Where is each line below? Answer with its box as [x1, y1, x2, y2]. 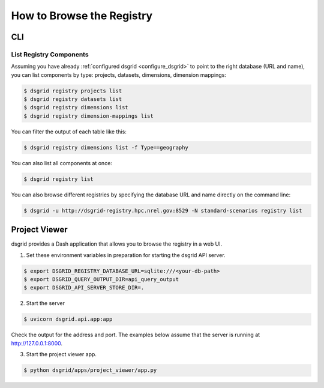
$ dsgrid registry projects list [23, 87, 122, 94]
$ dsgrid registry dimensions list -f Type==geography [23, 144, 188, 151]
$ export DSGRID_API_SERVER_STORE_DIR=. [23, 284, 144, 291]
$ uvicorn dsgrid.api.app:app [23, 316, 113, 323]
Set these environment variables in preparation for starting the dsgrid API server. [26, 251, 226, 258]
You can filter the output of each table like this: [11, 128, 127, 135]
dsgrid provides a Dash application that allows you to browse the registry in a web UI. [11, 240, 223, 247]
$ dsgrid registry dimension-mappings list [23, 112, 154, 120]
